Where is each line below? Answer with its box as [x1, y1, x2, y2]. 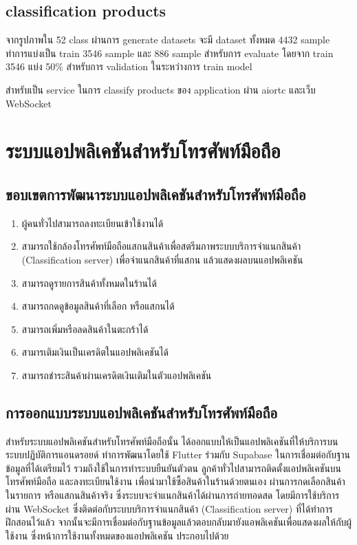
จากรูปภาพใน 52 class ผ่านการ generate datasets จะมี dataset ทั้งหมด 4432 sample [6, 32, 330, 47]
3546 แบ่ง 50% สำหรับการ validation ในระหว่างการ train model [6, 59, 252, 74]
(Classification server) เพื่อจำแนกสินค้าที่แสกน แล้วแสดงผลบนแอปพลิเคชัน [21, 252, 303, 266]
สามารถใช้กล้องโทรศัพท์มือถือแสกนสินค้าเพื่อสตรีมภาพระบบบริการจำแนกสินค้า [21, 239, 301, 253]
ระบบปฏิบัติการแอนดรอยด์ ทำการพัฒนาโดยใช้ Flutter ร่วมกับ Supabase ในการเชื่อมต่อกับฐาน [6, 447, 351, 462]
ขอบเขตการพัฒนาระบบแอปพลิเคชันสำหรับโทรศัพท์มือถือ [6, 183, 306, 204]
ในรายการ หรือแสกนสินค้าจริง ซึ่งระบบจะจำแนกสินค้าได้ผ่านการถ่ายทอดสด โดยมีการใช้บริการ [6, 488, 340, 502]
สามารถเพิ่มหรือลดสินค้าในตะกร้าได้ [21, 321, 149, 336]
